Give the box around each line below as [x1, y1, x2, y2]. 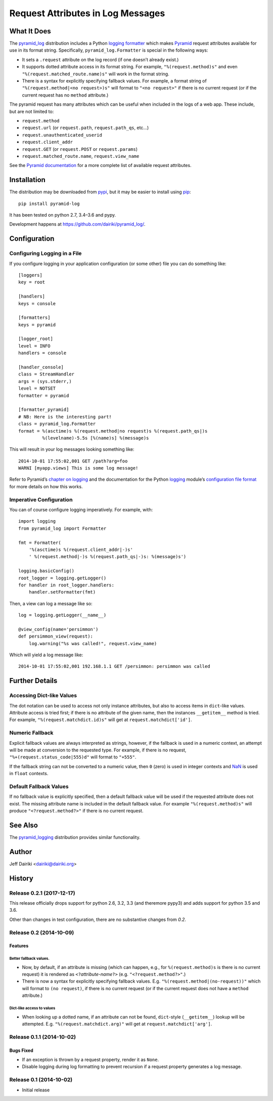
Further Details [9, 676, 58, 685]
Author [9, 848, 32, 856]
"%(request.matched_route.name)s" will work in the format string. [22, 71, 169, 77]
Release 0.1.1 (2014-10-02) [9, 1033, 76, 1040]
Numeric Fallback [9, 729, 54, 736]
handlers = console [18, 350, 67, 356]
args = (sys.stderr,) [18, 378, 72, 384]
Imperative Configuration [9, 496, 73, 503]
